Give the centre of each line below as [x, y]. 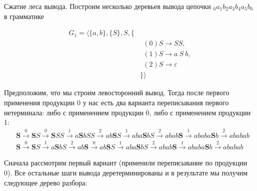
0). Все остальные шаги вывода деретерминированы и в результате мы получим [126, 172]
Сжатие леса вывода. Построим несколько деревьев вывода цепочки [107, 6]
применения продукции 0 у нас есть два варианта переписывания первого [116, 102]
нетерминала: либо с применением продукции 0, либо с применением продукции [127, 112]
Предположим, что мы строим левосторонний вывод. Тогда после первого [117, 92]
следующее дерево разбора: [46, 182]
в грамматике [24, 16]
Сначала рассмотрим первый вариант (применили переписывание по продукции [126, 163]
